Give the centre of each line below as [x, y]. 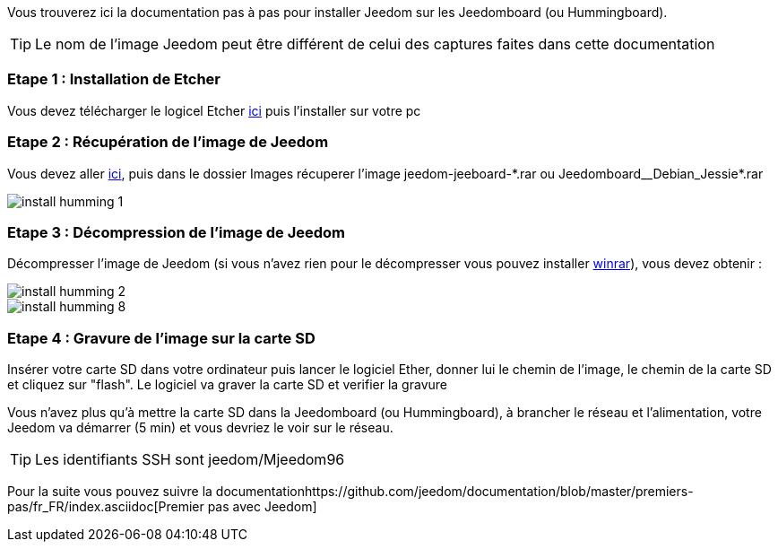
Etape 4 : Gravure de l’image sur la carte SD [161, 338]
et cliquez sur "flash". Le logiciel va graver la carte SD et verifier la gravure [227, 384]
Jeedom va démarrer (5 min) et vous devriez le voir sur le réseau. [200, 427]
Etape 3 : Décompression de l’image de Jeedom [177, 232]
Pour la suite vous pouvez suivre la [110, 491]
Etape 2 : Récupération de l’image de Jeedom [168, 142]
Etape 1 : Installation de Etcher [114, 79]
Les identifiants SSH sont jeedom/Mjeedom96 [190, 459]
